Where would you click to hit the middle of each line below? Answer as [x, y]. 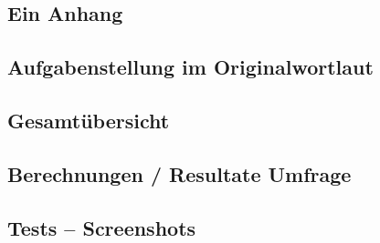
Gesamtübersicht [89, 120]
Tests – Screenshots [102, 227]
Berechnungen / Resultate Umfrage [179, 173]
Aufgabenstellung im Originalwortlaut [190, 67]
